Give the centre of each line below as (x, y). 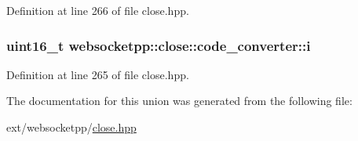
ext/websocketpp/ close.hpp (71, 127)
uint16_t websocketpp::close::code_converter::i (159, 45)
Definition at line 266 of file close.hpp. (98, 10)
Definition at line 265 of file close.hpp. (98, 74)
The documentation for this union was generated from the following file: (179, 101)
